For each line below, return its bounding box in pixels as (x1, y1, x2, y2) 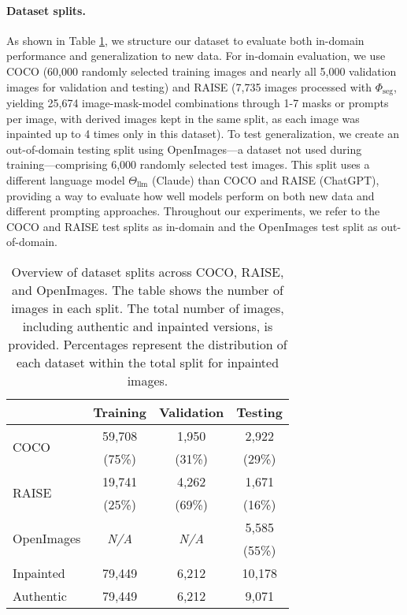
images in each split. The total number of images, (11, 298, 284, 317)
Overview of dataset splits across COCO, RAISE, (11, 262, 284, 281)
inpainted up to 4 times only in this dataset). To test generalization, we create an (6, 125, 399, 142)
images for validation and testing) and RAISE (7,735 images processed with (6, 78, 372, 95)
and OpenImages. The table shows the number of (12, 280, 283, 299)
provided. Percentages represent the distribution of (8, 334, 287, 353)
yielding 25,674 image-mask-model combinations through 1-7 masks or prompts (6, 95, 389, 111)
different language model (6, 172, 125, 188)
